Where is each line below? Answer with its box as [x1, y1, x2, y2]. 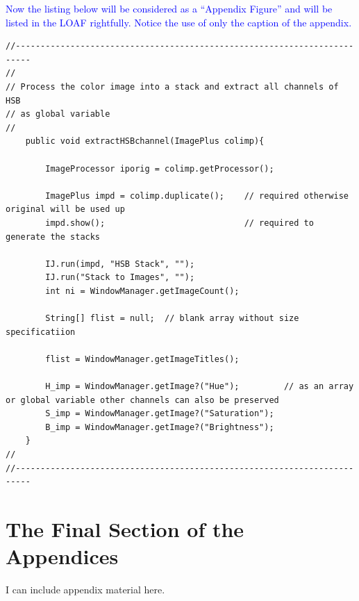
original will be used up [6, 204, 125, 215]
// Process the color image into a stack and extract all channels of [6, 81, 339, 92]
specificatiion [6, 327, 76, 337]
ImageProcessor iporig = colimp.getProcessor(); [45, 163, 274, 174]
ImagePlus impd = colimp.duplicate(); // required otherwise [45, 190, 349, 201]
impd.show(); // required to [45, 217, 314, 228]
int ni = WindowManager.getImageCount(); [45, 286, 240, 296]
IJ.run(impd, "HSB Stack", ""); [45, 258, 195, 269]
